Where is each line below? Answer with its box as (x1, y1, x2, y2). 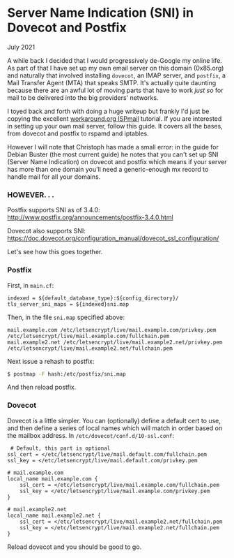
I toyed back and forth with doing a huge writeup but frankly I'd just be (7, 107, 210, 115)
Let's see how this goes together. (7, 248, 103, 256)
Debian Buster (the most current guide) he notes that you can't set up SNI (7, 150, 219, 159)
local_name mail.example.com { (7, 475, 98, 483)
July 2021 (7, 43, 36, 51)
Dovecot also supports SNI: (7, 227, 86, 235)
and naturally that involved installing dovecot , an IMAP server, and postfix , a (7, 71, 226, 80)
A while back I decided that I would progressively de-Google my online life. (7, 56, 223, 64)
